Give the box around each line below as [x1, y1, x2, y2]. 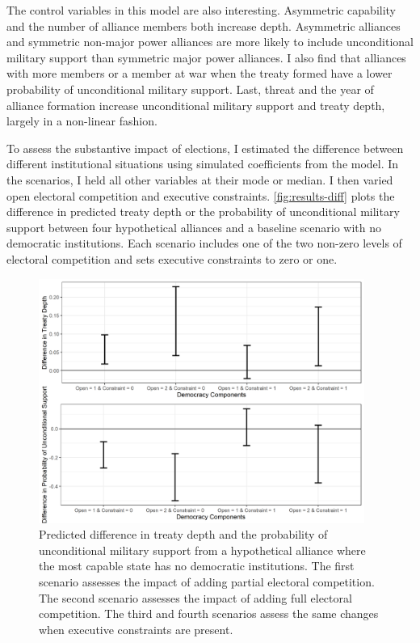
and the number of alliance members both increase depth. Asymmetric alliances [6, 17, 401, 34]
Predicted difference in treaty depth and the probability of [39, 526, 328, 543]
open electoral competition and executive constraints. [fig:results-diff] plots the [6, 187, 395, 204]
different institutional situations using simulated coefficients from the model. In [6, 155, 399, 172]
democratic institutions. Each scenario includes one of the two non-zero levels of [6, 235, 402, 252]
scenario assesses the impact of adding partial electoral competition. [39, 573, 375, 590]
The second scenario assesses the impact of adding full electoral [39, 589, 352, 606]
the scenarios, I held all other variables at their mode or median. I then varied [6, 171, 393, 188]
